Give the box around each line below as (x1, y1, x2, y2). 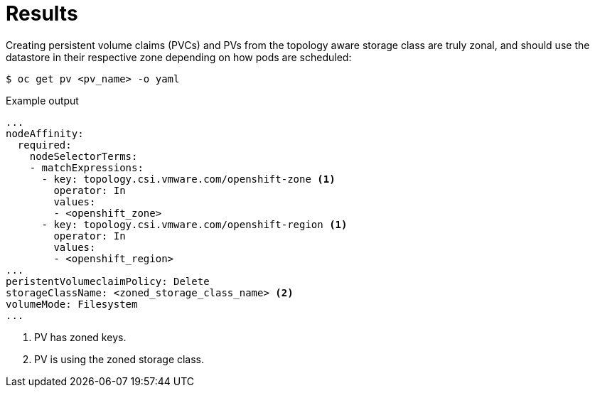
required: (17, 139, 72, 151)
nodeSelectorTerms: (29, 150, 138, 162)
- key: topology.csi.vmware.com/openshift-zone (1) (41, 173, 336, 185)
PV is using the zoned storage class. (34, 352, 205, 365)
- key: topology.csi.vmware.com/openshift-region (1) (41, 218, 348, 230)
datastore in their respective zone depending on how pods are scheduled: (6, 50, 352, 63)
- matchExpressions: (29, 161, 144, 173)
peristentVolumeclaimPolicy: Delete (6, 275, 210, 287)
